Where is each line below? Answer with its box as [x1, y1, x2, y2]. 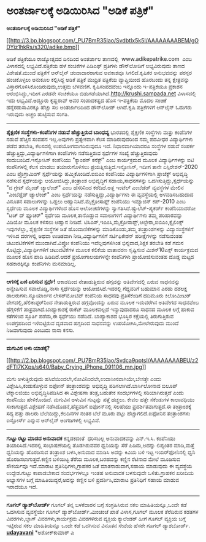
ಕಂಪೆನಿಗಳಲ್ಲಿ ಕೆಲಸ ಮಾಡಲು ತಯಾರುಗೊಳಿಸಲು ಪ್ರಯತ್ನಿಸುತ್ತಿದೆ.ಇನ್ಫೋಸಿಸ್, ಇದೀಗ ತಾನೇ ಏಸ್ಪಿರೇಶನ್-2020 [6, 163, 198, 170]
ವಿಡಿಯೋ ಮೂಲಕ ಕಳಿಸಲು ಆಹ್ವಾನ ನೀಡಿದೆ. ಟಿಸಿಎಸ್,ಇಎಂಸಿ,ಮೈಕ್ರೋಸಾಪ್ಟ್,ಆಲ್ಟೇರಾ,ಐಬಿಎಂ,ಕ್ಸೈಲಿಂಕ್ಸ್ [6, 218, 184, 226]
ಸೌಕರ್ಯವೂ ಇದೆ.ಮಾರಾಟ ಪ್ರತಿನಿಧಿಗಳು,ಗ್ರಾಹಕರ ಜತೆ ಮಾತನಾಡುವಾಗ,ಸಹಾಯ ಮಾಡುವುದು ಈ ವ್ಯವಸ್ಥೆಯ [6, 462, 193, 469]
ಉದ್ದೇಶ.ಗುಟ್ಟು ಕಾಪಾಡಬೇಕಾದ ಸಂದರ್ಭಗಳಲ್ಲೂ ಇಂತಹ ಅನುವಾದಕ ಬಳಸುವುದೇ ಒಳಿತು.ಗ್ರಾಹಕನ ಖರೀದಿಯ [6, 469, 194, 476]
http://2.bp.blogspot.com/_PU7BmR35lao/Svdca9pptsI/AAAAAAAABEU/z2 [10, 356, 199, 364]
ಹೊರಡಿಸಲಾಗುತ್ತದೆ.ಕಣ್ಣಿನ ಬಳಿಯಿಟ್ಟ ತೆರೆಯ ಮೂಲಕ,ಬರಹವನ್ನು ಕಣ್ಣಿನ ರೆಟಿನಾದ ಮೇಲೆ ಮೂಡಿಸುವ [6, 455, 181, 463]
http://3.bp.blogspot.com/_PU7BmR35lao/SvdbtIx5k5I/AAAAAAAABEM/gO [10, 36, 199, 44]
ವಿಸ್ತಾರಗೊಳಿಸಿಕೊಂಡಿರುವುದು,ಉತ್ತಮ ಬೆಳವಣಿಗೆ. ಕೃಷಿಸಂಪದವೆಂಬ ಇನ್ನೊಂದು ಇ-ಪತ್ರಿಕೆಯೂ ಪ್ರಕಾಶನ [6, 82, 183, 90]
